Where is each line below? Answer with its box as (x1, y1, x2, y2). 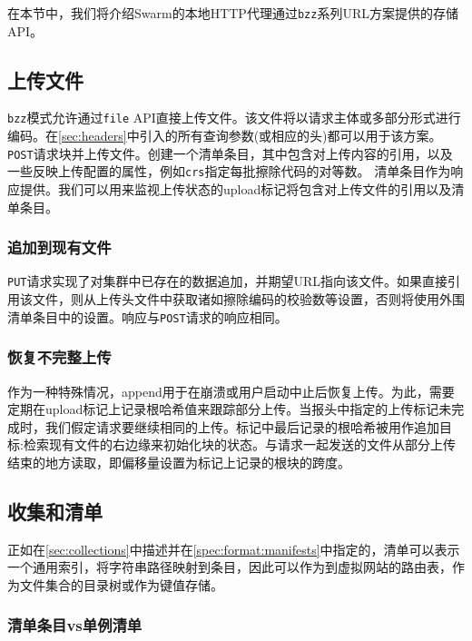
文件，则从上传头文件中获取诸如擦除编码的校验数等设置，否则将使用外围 (32, 290, 465, 309)
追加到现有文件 (7, 236, 112, 259)
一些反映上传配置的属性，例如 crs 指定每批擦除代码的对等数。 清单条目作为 (7, 162, 451, 181)
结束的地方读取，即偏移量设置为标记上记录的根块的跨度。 (7, 452, 350, 471)
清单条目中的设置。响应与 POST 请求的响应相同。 (7, 307, 288, 326)
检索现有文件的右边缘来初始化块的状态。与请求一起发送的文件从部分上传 (23, 435, 456, 454)
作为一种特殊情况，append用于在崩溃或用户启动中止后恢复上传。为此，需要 (7, 381, 455, 400)
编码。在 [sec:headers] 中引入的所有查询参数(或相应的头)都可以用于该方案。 (7, 126, 442, 145)
